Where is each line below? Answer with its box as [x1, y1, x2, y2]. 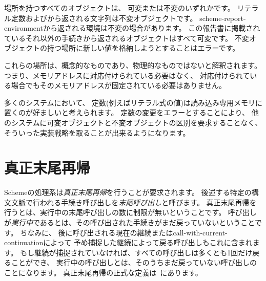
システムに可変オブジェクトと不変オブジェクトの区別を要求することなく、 [11, 117, 262, 127]
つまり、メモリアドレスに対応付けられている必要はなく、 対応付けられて [4, 70, 250, 80]
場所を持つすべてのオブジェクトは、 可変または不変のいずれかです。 [4, 3, 235, 13]
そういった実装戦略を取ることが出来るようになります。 [4, 127, 190, 138]
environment [4, 23, 43, 33]
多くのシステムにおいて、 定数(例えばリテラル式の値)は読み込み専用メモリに [4, 97, 263, 107]
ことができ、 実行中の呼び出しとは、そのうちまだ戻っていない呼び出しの [11, 257, 257, 268]
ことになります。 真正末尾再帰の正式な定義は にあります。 [4, 267, 202, 277]
